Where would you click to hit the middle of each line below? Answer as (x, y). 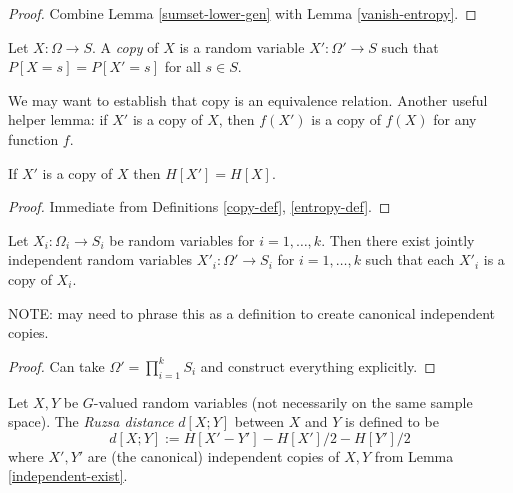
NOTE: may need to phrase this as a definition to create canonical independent (252, 312)
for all (182, 66)
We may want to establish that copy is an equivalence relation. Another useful (248, 99)
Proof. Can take (56, 365)
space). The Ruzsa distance (91, 421)
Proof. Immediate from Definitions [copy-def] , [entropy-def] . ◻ (199, 206)
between (259, 421)
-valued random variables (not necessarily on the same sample (283, 401)
